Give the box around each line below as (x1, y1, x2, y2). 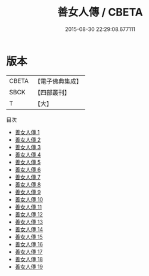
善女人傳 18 (14, 255, 44, 263)
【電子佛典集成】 (34, 77, 82, 85)
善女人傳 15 (14, 233, 43, 240)
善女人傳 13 (14, 218, 44, 225)
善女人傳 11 (14, 203, 42, 210)
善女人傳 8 (14, 180, 41, 188)
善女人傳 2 (14, 136, 41, 143)
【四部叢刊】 (34, 88, 70, 96)
